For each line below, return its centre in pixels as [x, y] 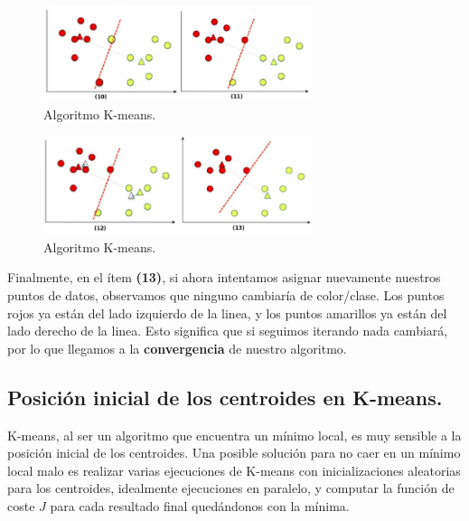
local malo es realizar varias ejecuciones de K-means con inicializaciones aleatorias [234, 470]
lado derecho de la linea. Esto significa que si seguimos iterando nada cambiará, [228, 331]
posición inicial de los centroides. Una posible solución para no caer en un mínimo [234, 453]
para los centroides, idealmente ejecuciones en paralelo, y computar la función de [231, 488]
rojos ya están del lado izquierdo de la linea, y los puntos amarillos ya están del [227, 313]
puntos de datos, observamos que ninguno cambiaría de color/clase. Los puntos [226, 295]
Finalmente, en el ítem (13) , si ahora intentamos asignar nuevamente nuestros [224, 277]
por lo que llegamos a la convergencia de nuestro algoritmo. [177, 348]
